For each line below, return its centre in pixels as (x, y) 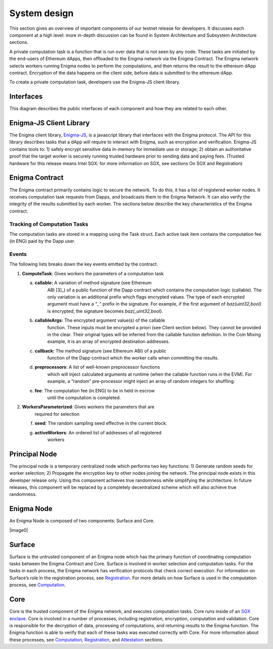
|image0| (19, 530)
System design (41, 13)
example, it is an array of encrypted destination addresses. (108, 341)
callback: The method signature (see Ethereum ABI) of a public (101, 351)
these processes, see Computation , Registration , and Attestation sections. (86, 639)
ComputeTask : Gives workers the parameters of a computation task (93, 273)
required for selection (57, 414)
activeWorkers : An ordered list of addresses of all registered (98, 432)
